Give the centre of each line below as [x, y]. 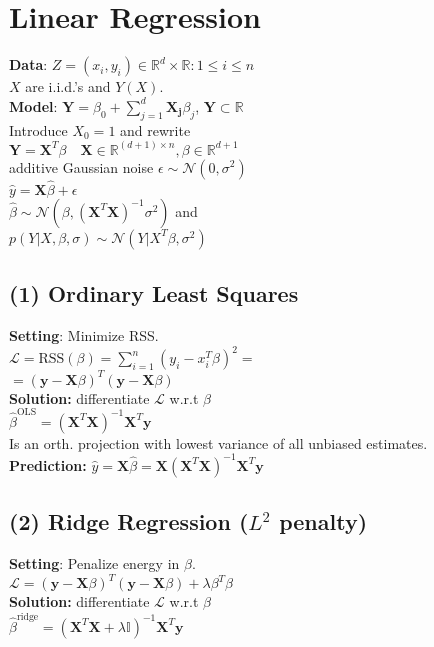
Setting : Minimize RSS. [84, 334]
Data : [28, 64]
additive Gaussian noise [81, 166]
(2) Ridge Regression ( [129, 521]
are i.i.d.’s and [68, 86]
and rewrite [155, 129]
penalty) [323, 521]
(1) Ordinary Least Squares [154, 293]
